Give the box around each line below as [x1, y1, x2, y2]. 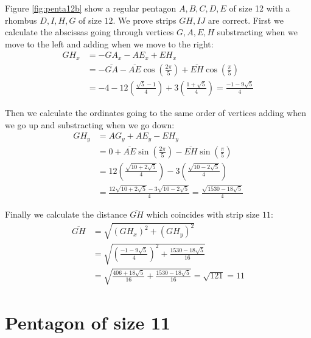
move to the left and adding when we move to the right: [5, 37, 214, 50]
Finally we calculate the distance [5, 208, 127, 221]
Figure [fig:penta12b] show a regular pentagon [5, 2, 176, 14]
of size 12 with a [229, 2, 290, 14]
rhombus [5, 13, 37, 26]
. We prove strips [113, 13, 176, 26]
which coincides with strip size [146, 208, 260, 221]
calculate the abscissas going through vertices [5, 26, 174, 38]
